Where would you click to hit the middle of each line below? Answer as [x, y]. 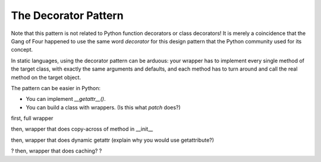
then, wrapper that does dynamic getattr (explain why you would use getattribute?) [112, 140]
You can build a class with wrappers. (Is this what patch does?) [103, 107]
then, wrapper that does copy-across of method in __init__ [82, 129]
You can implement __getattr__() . [66, 99]
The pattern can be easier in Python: [56, 88]
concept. [22, 50]
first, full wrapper [32, 118]
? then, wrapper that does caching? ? [56, 151]
